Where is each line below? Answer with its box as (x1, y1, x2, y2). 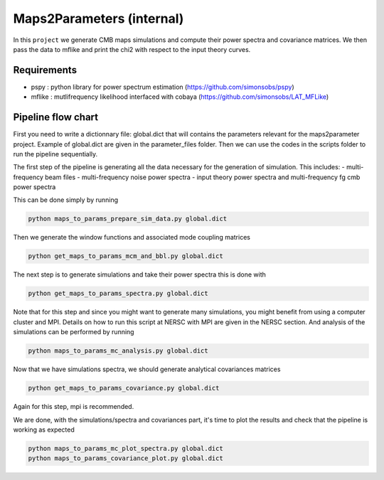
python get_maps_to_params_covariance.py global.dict (28, 384, 220, 393)
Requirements (13, 64, 78, 76)
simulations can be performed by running (13, 328, 134, 336)
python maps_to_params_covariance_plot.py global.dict (28, 454, 223, 462)
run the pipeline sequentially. (13, 149, 98, 158)
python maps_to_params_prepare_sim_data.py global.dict (28, 215, 228, 223)
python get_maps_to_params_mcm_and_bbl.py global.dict (28, 252, 223, 260)
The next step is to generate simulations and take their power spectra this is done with (13, 270, 266, 279)
